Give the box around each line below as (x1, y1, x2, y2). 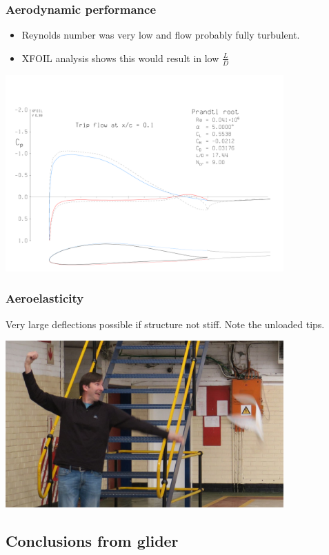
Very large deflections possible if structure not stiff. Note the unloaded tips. (6, 316, 325, 331)
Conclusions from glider (6, 530, 179, 551)
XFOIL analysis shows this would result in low (21, 50, 219, 65)
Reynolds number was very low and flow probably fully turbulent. (21, 28, 300, 42)
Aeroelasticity (6, 290, 84, 307)
